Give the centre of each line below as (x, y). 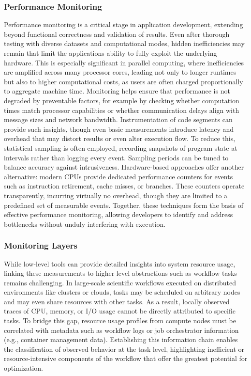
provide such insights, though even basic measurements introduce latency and (119, 129)
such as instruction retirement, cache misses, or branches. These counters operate (124, 186)
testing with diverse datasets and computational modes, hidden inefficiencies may (124, 43)
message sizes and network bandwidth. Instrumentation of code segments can (118, 119)
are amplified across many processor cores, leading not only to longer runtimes (120, 72)
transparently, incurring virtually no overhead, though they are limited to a (116, 195)
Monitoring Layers (41, 245)
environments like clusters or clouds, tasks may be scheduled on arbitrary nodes (122, 292)
